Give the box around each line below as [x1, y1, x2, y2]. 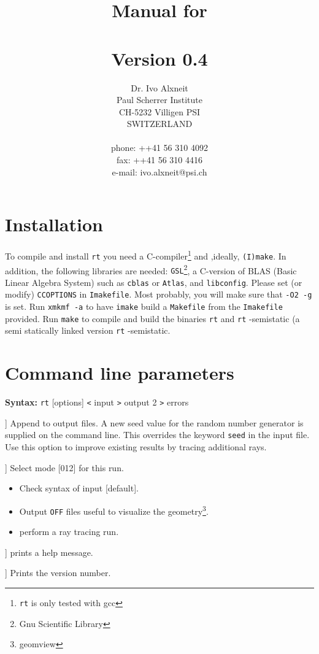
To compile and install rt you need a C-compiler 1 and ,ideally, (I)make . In [5, 248, 286, 262]
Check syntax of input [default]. [19, 482, 139, 494]
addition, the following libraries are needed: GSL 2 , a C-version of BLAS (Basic [5, 262, 297, 277]
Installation [5, 212, 103, 237]
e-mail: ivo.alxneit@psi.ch [112, 165, 207, 178]
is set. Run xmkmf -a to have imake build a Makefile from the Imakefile [5, 300, 283, 313]
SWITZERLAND [126, 117, 193, 130]
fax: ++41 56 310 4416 [117, 153, 202, 166]
